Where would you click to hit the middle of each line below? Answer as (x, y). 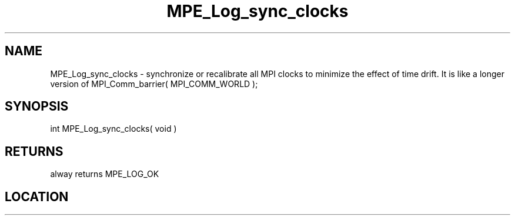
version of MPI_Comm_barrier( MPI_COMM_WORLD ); (154, 84)
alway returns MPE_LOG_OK (105, 174)
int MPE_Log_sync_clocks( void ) (113, 129)
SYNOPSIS (37, 106)
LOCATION (37, 196)
